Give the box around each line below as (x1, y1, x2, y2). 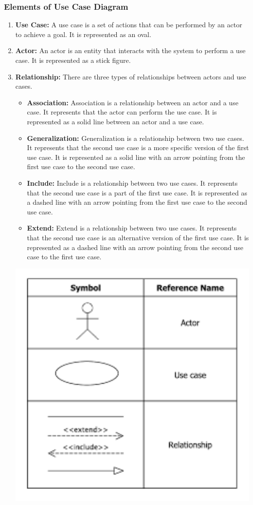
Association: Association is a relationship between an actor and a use (27, 97, 238, 107)
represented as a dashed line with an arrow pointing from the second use (27, 242, 243, 252)
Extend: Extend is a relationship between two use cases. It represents (27, 223, 237, 233)
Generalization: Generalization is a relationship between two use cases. (27, 133, 244, 143)
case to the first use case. (27, 252, 102, 262)
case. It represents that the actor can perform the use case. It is (27, 107, 217, 117)
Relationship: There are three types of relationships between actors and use (15, 71, 246, 81)
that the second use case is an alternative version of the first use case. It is (27, 232, 249, 242)
